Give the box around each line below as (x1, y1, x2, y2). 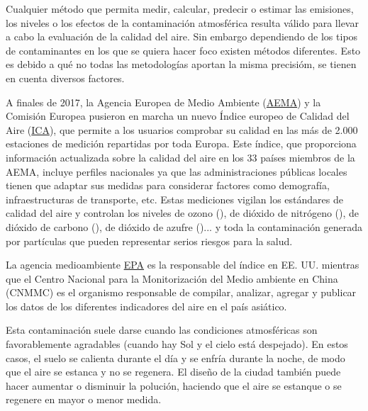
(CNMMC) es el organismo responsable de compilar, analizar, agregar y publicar (6, 285, 357, 300)
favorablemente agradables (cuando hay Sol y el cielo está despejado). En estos (6, 337, 348, 351)
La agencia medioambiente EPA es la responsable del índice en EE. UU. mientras (6, 257, 359, 272)
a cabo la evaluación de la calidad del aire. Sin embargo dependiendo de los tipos (6, 29, 358, 44)
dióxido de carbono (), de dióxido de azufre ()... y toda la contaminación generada (6, 219, 362, 234)
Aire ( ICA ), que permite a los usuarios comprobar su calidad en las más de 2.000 (6, 122, 358, 137)
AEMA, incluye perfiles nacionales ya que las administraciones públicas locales (6, 164, 347, 179)
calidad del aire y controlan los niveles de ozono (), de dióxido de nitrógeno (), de (6, 205, 359, 220)
